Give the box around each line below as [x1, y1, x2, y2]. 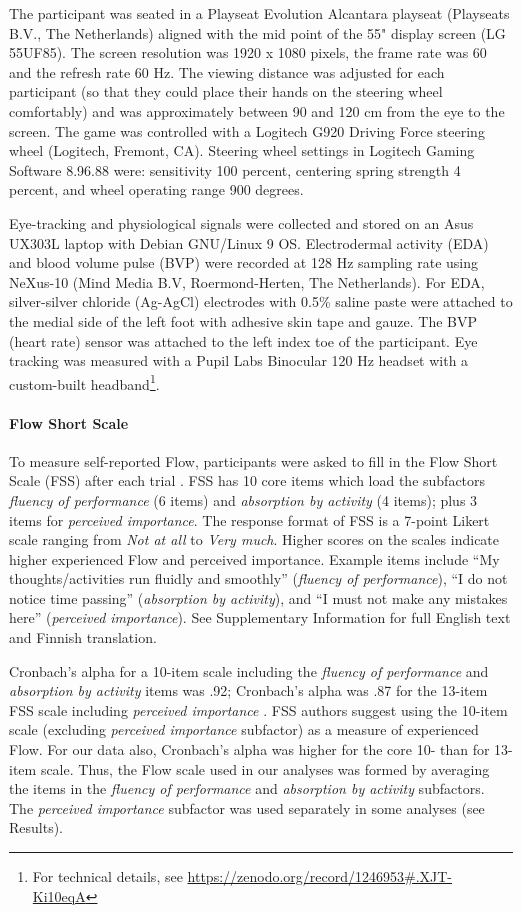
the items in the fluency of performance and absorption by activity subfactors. [9, 778, 485, 799]
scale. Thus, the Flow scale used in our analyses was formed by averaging [40, 758, 490, 779]
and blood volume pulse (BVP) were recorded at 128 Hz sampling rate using [9, 252, 478, 273]
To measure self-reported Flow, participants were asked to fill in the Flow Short [9, 450, 498, 471]
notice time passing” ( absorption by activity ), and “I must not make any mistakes [9, 587, 508, 608]
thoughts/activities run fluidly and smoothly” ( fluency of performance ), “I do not [9, 568, 508, 589]
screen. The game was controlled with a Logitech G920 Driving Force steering [9, 120, 485, 141]
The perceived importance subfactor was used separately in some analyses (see [9, 797, 485, 818]
